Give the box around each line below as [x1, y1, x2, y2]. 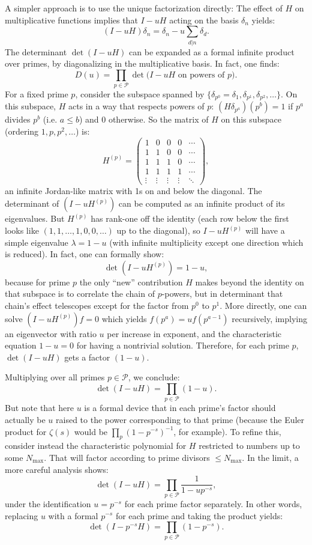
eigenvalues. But [5, 212, 65, 225]
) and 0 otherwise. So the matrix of [79, 113, 209, 126]
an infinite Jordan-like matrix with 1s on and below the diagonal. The [5, 184, 262, 196]
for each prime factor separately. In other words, [124, 497, 302, 510]
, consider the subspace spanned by [75, 88, 205, 100]
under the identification [5, 497, 91, 510]
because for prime [5, 275, 70, 288]
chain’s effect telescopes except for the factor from [5, 299, 189, 312]
